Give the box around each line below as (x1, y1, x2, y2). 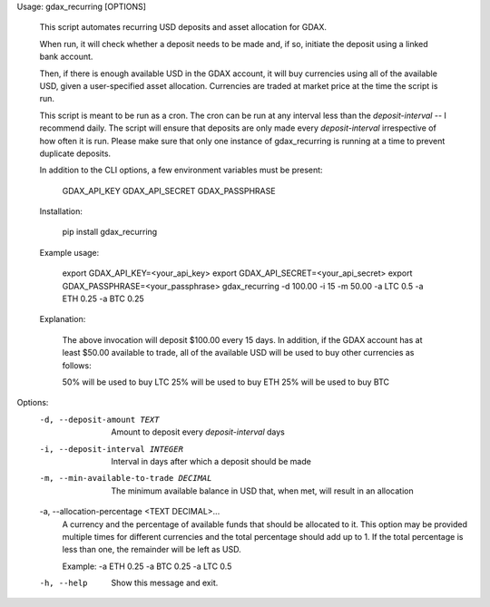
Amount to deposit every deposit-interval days (111, 426, 285, 437)
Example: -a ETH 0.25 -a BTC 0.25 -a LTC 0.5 (62, 561, 232, 572)
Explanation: (39, 314, 86, 325)
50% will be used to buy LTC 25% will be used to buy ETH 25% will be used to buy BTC (62, 377, 390, 387)
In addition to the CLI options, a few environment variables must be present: (39, 164, 323, 176)
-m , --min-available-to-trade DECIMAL (39, 473, 212, 484)
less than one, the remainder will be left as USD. (62, 544, 242, 555)
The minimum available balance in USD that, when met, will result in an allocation (111, 485, 414, 496)
